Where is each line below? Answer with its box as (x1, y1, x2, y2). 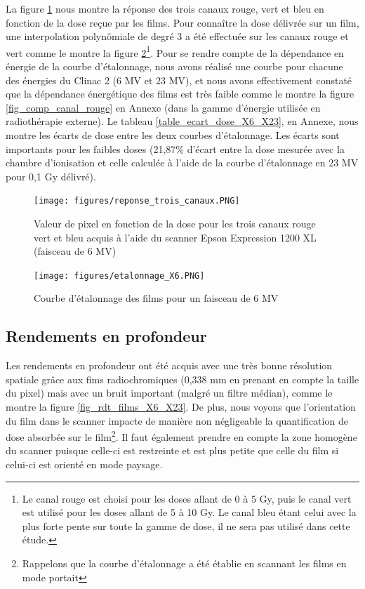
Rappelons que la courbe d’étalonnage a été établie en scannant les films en (22, 556, 347, 571)
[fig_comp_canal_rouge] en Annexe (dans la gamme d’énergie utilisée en (6, 100, 321, 114)
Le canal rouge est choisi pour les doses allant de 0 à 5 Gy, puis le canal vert (22, 491, 352, 505)
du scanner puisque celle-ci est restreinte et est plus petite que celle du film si (6, 443, 339, 458)
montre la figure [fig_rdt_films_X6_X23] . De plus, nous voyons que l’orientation (6, 399, 356, 414)
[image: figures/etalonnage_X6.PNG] (34, 270, 205, 281)
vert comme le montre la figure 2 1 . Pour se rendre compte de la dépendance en (6, 43, 344, 60)
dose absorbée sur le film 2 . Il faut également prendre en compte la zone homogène (6, 428, 357, 444)
